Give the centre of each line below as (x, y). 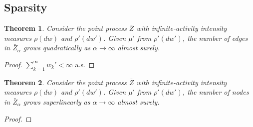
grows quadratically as (57, 48)
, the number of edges (215, 38)
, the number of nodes (216, 92)
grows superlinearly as (57, 101)
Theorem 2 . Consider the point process (65, 82)
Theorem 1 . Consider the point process (65, 28)
